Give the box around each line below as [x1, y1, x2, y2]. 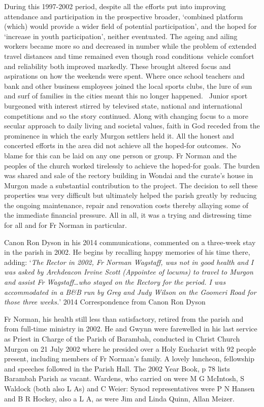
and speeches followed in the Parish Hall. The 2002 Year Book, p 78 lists [4, 363, 230, 374]
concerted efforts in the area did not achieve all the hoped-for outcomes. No [4, 140, 241, 151]
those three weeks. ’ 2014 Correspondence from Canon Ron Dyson [4, 296, 206, 307]
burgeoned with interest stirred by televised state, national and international [4, 100, 243, 111]
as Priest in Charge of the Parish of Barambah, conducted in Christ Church [4, 333, 240, 344]
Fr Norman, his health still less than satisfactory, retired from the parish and [4, 313, 244, 324]
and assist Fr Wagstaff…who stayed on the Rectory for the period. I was [4, 277, 226, 287]
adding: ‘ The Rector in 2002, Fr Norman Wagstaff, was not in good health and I [4, 256, 254, 267]
